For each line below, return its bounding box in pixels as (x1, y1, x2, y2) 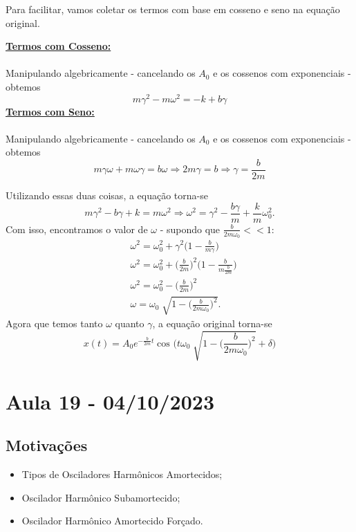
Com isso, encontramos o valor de (6, 221, 148, 236)
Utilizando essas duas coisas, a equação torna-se (6, 188, 208, 203)
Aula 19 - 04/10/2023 (6, 387, 215, 415)
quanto (115, 316, 144, 331)
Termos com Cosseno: (6, 39, 111, 53)
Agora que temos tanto (6, 316, 103, 331)
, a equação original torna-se (152, 316, 272, 331)
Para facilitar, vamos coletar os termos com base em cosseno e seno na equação (6, 2, 340, 16)
